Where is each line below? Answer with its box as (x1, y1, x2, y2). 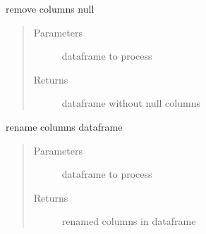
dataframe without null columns (61, 96, 200, 110)
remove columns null (6, 1, 95, 15)
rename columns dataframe (6, 119, 123, 134)
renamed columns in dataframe (61, 214, 196, 228)
